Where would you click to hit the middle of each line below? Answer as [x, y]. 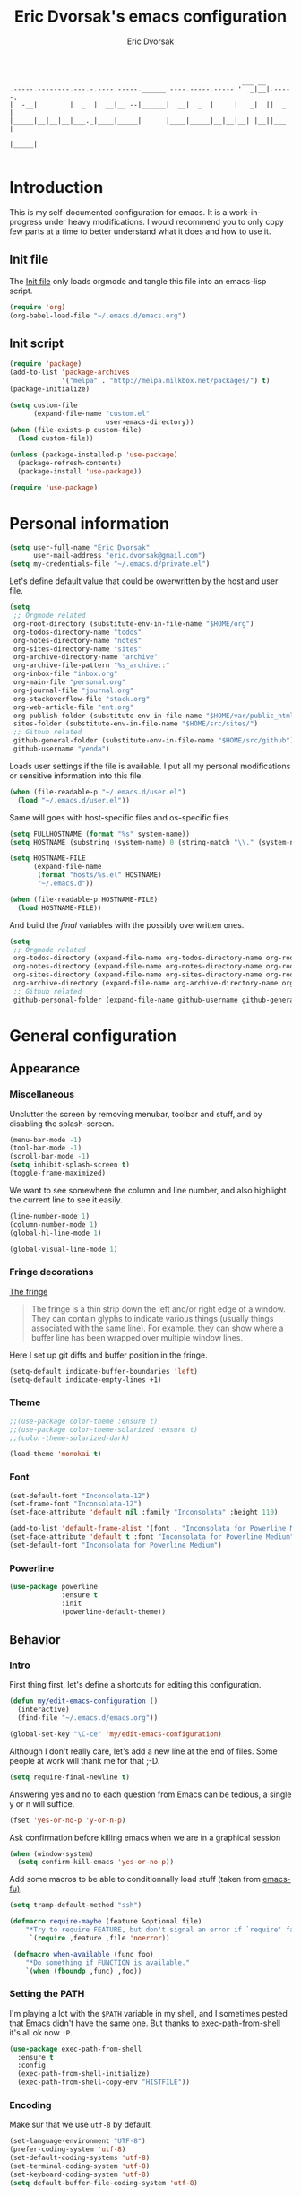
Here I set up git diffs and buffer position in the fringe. [108, 1355]
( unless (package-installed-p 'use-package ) [94, 455]
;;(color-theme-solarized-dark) [69, 1438]
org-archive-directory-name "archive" [86, 657]
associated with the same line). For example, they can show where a [157, 1328]
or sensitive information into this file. [77, 775]
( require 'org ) [38, 307]
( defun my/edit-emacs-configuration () [84, 1701]
